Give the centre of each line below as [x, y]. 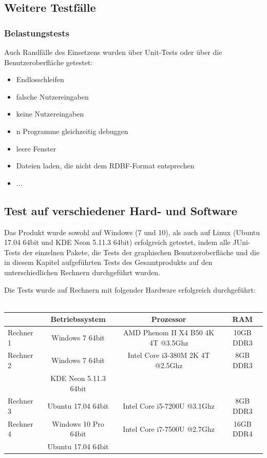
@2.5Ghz [169, 365]
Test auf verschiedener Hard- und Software [121, 210]
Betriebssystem [78, 319]
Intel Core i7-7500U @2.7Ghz [169, 428]
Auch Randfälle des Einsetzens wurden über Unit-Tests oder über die [113, 52]
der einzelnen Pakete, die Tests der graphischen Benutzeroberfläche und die [141, 252]
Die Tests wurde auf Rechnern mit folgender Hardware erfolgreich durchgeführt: [130, 289]
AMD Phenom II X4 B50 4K [169, 332]
